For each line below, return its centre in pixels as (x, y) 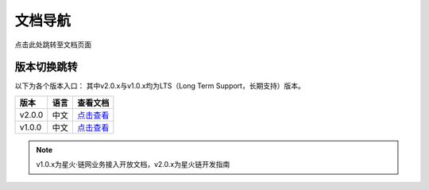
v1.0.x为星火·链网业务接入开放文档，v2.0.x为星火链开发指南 (133, 165)
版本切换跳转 (46, 67)
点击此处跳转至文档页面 (53, 45)
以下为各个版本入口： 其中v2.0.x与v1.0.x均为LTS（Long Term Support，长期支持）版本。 (160, 86)
